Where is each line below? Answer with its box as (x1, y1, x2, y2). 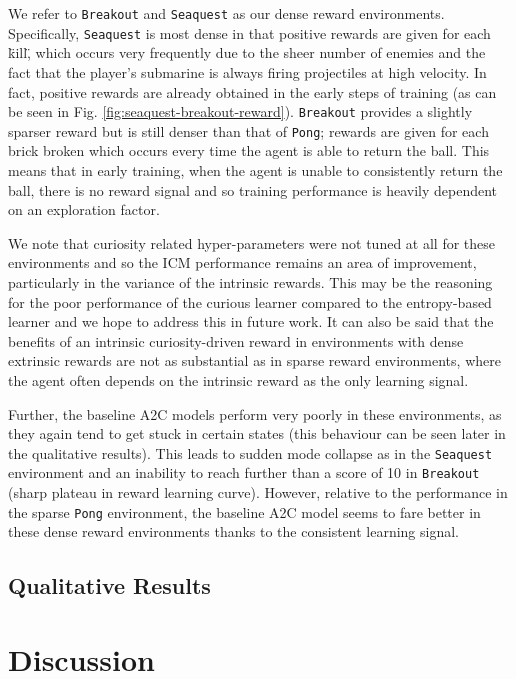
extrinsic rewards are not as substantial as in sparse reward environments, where (8, 350, 501, 371)
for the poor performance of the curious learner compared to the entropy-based (8, 291, 492, 312)
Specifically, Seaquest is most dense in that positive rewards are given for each (8, 22, 491, 43)
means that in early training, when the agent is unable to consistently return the (8, 160, 503, 180)
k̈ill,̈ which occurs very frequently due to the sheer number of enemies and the (8, 42, 486, 63)
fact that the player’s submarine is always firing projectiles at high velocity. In (8, 61, 487, 82)
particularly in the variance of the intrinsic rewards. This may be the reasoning (8, 271, 493, 292)
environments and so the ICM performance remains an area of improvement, (8, 252, 477, 273)
